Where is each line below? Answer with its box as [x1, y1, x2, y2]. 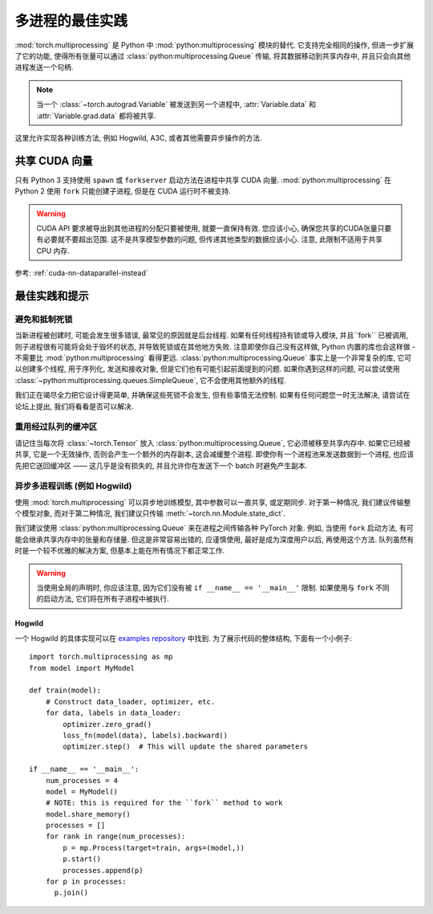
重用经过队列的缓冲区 [14, 422, 98, 433]
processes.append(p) [63, 866, 144, 875]
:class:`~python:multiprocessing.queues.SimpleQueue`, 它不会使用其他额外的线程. [14, 375, 286, 385]
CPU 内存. [36, 246, 70, 255]
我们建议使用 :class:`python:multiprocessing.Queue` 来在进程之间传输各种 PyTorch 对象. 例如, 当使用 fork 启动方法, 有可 [14, 523, 414, 533]
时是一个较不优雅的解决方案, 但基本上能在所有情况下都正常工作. [14, 546, 225, 556]
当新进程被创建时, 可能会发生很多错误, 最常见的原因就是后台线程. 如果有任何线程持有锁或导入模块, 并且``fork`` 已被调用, [14, 330, 409, 341]
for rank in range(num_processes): [45, 832, 186, 841]
